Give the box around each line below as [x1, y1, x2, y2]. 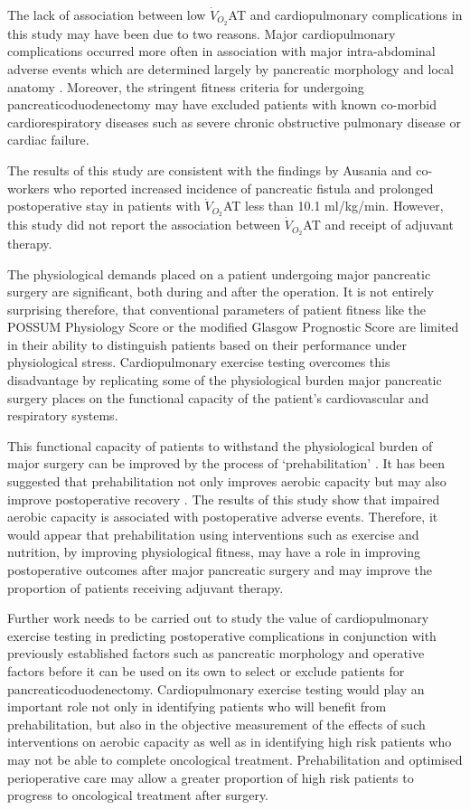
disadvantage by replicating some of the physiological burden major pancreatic [7, 371, 442, 390]
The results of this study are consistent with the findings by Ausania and [7, 161, 412, 180]
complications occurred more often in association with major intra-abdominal [7, 42, 436, 61]
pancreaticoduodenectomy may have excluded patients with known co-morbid [7, 95, 437, 114]
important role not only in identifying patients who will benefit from [7, 697, 387, 716]
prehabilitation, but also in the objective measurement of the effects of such [7, 714, 426, 733]
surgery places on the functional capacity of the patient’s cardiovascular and [7, 388, 429, 407]
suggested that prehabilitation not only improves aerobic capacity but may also [7, 472, 446, 491]
